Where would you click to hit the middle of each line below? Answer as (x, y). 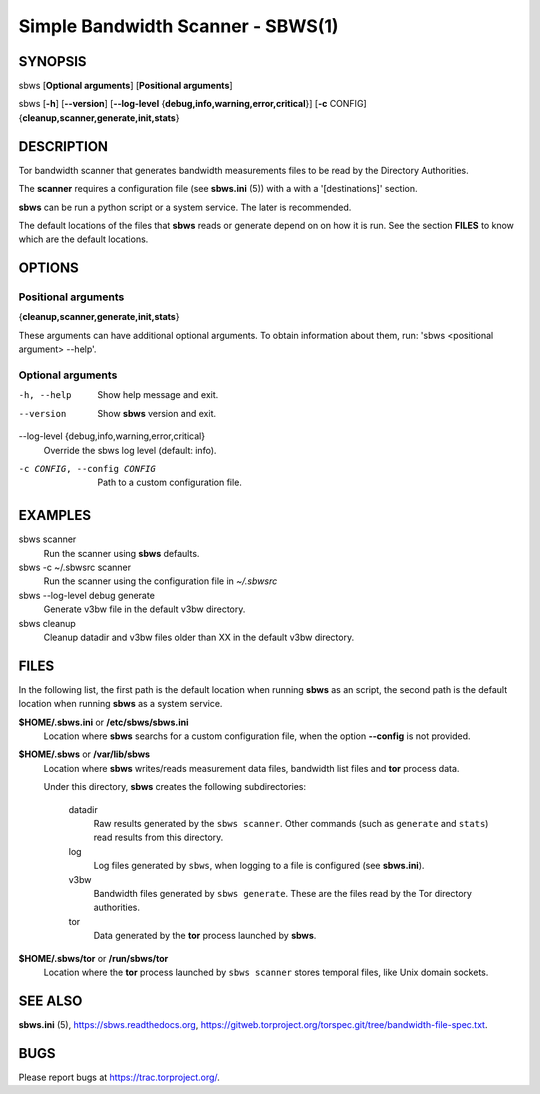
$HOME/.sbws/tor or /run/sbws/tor (93, 958)
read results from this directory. (158, 837)
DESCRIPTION (63, 146)
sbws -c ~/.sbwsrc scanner (75, 567)
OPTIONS (48, 268)
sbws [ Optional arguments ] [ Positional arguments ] (126, 86)
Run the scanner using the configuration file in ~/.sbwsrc (160, 581)
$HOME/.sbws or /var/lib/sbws (84, 754)
